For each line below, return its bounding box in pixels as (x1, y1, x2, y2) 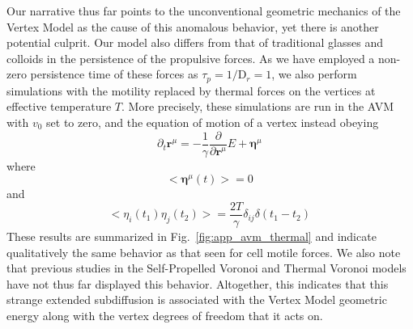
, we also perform (271, 65, 357, 82)
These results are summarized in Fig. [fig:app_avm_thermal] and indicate (6, 227, 377, 244)
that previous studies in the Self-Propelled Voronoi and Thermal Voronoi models (6, 259, 407, 276)
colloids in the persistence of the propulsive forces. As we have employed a (6, 49, 375, 66)
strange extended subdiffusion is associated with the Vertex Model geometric (6, 291, 387, 308)
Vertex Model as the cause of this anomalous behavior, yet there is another (6, 18, 379, 35)
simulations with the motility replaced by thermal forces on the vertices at (6, 82, 376, 99)
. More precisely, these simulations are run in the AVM (121, 98, 394, 115)
